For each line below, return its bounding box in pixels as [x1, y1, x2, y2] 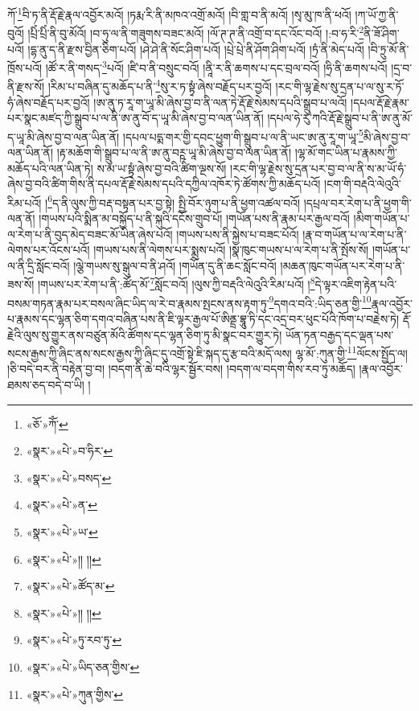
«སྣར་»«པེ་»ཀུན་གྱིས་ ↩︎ [26, 685, 124, 702]
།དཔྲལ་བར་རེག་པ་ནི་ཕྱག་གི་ [303, 194, 412, 211]
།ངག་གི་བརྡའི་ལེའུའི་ [324, 175, 401, 192]
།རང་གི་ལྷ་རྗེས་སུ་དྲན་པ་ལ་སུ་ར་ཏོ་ [275, 78, 405, 94]
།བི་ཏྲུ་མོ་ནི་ [368, 40, 409, 57]
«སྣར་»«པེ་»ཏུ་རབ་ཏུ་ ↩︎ [26, 631, 122, 648]
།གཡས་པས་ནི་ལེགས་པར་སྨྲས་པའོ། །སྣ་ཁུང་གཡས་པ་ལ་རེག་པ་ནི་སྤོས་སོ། [93, 241, 369, 258]
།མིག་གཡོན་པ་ [353, 210, 410, 227]
